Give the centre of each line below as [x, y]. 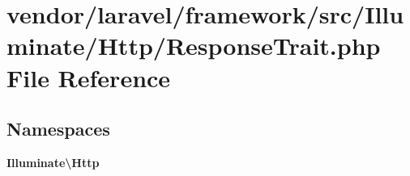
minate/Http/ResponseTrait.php [194, 46]
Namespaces [58, 129]
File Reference [89, 77]
